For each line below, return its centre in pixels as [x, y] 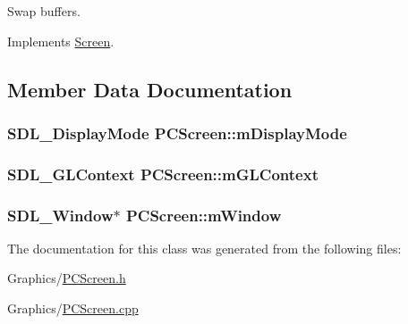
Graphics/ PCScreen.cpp [73, 308]
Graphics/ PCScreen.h [67, 278]
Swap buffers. [44, 11]
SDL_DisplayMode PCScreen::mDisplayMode [177, 133]
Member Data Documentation [150, 89]
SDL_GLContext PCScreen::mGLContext [163, 174]
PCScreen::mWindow [204, 215]
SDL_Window [60, 215]
